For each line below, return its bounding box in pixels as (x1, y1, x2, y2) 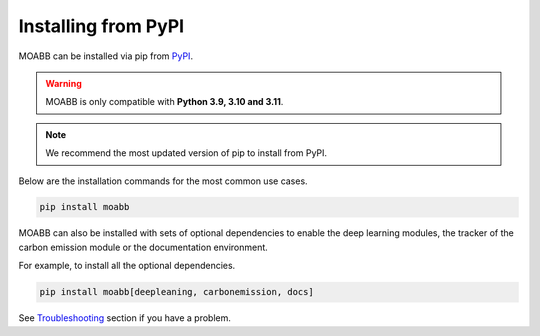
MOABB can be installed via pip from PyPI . (18, 50, 194, 62)
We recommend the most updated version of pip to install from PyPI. (45, 147, 328, 159)
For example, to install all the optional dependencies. (18, 260, 236, 272)
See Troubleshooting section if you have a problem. (18, 312, 232, 324)
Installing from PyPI (18, 15, 185, 37)
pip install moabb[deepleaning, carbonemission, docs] (39, 286, 314, 298)
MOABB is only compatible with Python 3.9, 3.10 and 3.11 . (45, 96, 284, 108)
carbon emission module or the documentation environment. (18, 241, 269, 253)
